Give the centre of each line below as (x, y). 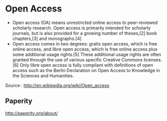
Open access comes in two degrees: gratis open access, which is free (85, 43)
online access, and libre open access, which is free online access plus (85, 49)
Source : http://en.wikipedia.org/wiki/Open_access (57, 85)
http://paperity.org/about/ (32, 113)
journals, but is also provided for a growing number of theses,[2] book (85, 33)
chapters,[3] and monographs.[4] (47, 38)
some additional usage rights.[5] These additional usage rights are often (87, 54)
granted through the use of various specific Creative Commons (77, 59)
